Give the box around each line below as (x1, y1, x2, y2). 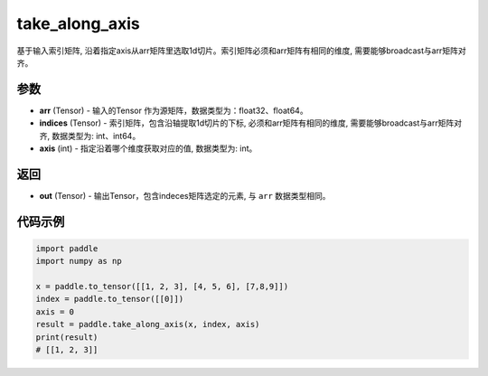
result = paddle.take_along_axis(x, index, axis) (35, 319, 260, 330)
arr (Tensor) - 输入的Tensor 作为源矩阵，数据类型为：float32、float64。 (39, 105, 308, 116)
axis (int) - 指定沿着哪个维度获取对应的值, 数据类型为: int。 (39, 143, 258, 154)
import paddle (35, 243, 99, 253)
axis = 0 (35, 306, 75, 316)
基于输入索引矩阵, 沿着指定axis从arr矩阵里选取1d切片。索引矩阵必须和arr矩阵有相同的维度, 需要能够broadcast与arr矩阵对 (16, 45, 466, 56)
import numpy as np (35, 256, 122, 267)
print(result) (35, 332, 99, 343)
